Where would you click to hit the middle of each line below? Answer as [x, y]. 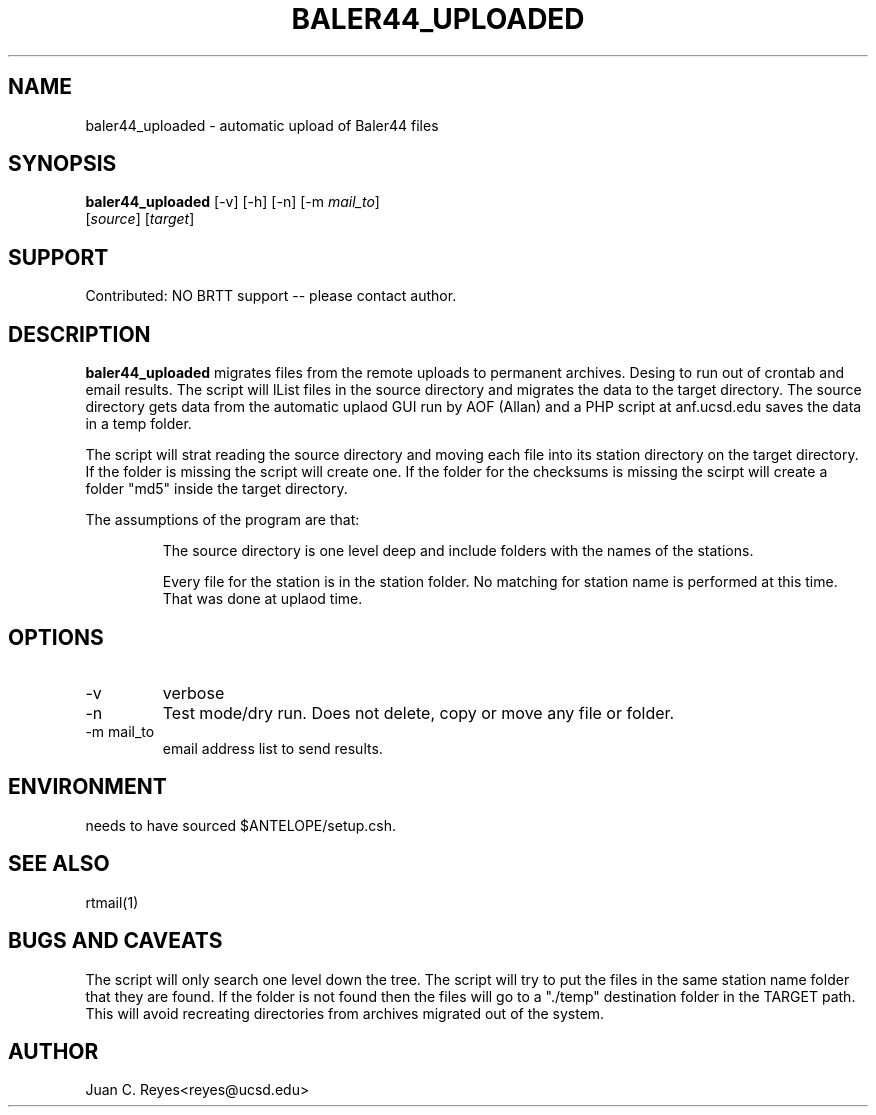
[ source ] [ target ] [140, 219]
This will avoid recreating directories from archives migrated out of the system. [345, 1013]
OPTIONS [56, 637]
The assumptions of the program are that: [222, 520]
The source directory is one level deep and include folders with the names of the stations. [458, 551]
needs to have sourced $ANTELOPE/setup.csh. [241, 825]
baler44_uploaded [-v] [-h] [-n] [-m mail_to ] [232, 202]
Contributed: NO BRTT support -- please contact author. [271, 296]
